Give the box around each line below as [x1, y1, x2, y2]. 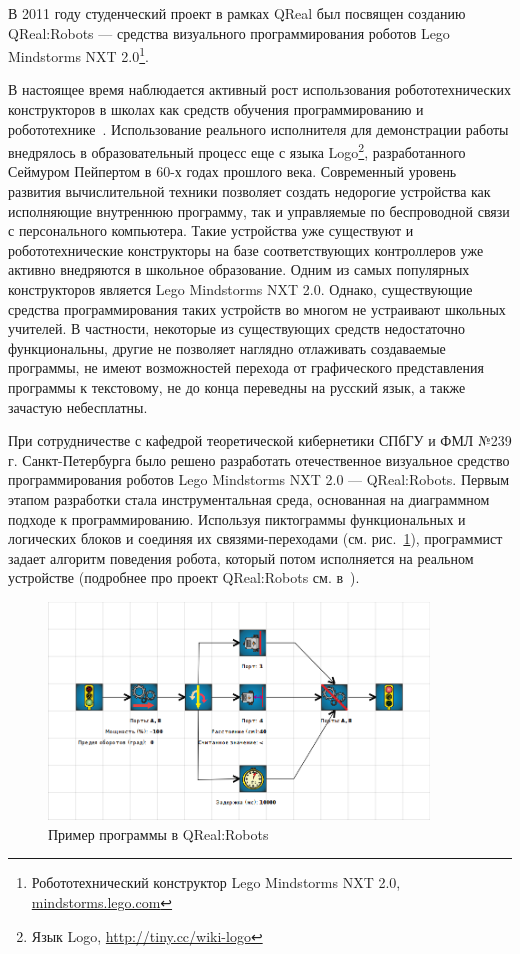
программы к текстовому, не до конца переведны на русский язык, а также [8, 377, 466, 397]
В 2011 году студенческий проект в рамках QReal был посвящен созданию [8, 3, 466, 23]
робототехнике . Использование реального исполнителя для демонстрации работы [8, 118, 509, 139]
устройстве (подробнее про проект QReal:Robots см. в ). [8, 567, 360, 588]
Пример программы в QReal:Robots [48, 823, 269, 844]
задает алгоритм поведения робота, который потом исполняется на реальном [8, 547, 474, 568]
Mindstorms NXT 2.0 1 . [8, 43, 149, 66]
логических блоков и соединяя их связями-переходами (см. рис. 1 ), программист [8, 528, 503, 549]
